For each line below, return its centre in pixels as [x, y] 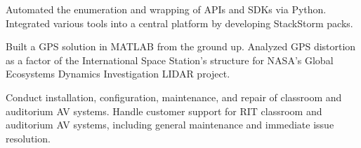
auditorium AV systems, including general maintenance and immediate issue [170, 125]
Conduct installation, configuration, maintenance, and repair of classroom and [174, 97]
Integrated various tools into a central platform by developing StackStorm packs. [179, 23]
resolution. [28, 138]
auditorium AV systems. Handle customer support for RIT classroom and [164, 111]
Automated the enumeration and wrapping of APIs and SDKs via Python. [166, 9]
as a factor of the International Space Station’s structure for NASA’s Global [170, 60]
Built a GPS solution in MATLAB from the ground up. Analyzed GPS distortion [181, 46]
